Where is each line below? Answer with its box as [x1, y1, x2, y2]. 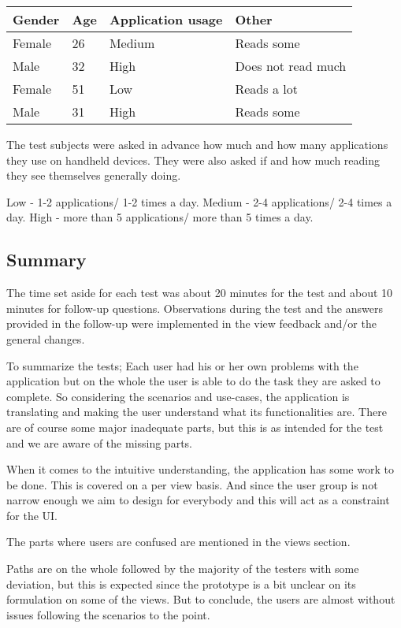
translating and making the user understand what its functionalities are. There [6, 403, 387, 420]
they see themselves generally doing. [6, 167, 181, 184]
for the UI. [6, 507, 58, 523]
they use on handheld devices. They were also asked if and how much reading [6, 151, 381, 168]
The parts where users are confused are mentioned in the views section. [6, 533, 351, 550]
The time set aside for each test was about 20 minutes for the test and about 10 [6, 284, 393, 301]
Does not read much [235, 57, 347, 75]
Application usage [109, 10, 223, 28]
